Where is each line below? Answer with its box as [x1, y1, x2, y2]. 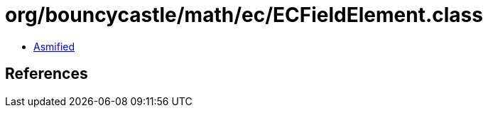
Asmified [33, 40, 75, 53]
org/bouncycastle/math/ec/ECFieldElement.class [5, 3, 483, 27]
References [5, 65, 88, 83]
